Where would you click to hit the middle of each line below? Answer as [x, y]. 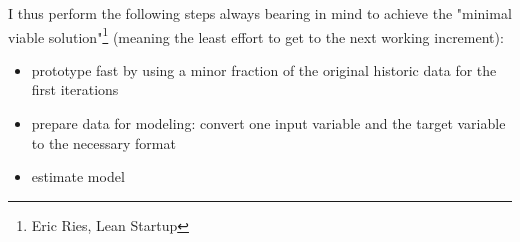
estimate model [78, 176]
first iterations [75, 89]
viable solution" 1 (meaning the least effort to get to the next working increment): [256, 35]
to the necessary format [103, 142]
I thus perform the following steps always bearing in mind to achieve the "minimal [260, 13]
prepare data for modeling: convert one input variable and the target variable [268, 123]
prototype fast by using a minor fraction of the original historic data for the [264, 69]
